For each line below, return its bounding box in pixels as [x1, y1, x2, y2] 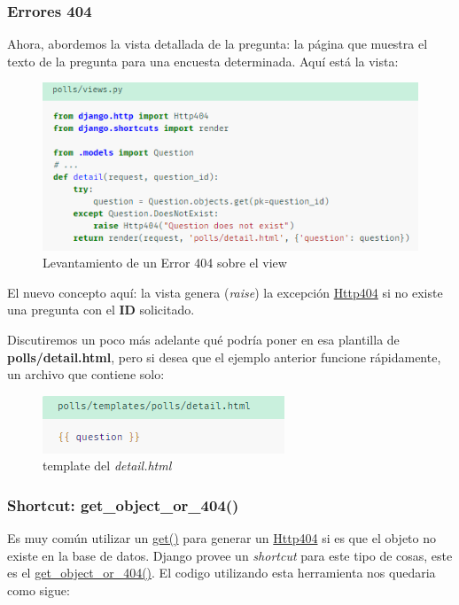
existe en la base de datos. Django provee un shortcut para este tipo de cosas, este [7, 546, 453, 564]
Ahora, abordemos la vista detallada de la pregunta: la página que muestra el [7, 35, 428, 53]
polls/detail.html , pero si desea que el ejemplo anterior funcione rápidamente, [7, 347, 441, 366]
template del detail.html [43, 456, 172, 475]
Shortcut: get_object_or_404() [7, 493, 239, 516]
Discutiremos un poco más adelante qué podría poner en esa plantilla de [7, 330, 400, 349]
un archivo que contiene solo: [7, 365, 165, 384]
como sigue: [7, 581, 70, 600]
